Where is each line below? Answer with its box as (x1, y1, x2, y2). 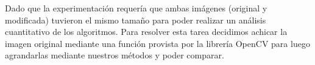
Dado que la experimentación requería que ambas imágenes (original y (5, 2, 267, 14)
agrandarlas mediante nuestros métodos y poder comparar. (5, 49, 224, 61)
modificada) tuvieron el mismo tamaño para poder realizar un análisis (5, 13, 266, 26)
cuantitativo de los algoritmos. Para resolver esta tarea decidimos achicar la (5, 25, 288, 38)
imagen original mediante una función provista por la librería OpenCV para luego (5, 37, 310, 49)
